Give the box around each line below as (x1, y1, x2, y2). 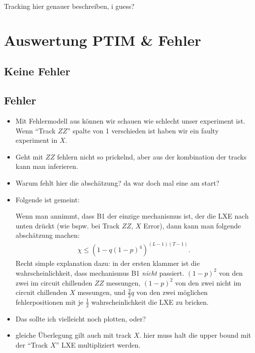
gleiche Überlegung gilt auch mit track (15, 330, 131, 340)
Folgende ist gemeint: (15, 194, 80, 204)
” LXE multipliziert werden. (56, 339, 141, 350)
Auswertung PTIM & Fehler (4, 30, 201, 50)
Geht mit (15, 151, 43, 161)
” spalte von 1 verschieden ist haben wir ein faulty (67, 125, 219, 135)
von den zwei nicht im (175, 277, 242, 288)
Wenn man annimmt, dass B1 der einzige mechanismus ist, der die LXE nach (15, 211, 249, 221)
